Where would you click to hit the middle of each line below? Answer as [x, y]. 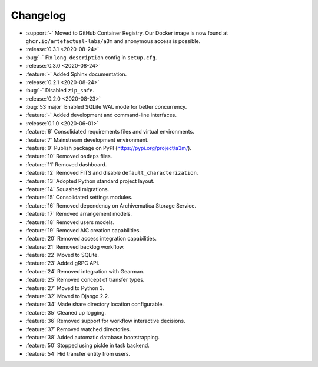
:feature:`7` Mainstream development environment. [87, 140]
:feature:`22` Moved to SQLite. [62, 255]
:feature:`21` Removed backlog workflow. [75, 246]
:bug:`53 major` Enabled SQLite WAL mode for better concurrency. [106, 107]
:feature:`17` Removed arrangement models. [79, 214]
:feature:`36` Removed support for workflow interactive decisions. [105, 321]
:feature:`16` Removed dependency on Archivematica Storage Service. [111, 205]
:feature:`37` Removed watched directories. [78, 329]
